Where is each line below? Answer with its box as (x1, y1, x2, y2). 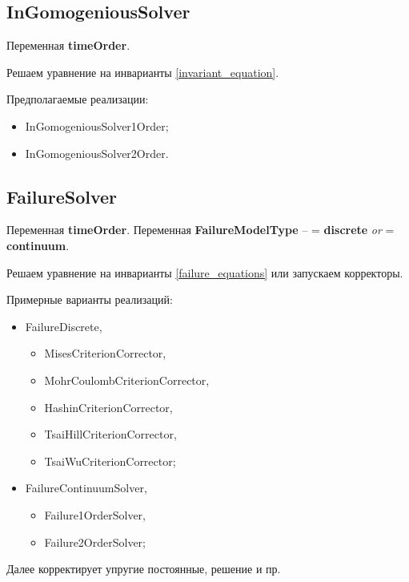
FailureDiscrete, (25, 317, 102, 334)
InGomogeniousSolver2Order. (25, 144, 169, 161)
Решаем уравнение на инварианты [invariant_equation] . (6, 63, 279, 80)
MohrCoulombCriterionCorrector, (44, 371, 210, 388)
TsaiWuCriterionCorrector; (44, 452, 176, 469)
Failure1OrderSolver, (44, 506, 146, 523)
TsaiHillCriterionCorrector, (44, 426, 177, 443)
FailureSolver (6, 184, 118, 208)
